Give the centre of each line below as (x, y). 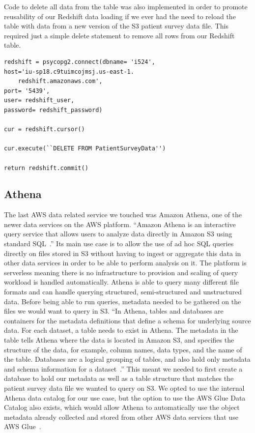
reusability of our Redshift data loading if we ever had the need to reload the (120, 16)
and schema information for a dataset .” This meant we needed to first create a (123, 368)
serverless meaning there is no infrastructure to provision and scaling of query (121, 272)
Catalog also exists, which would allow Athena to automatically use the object (122, 407)
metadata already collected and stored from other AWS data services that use (121, 417)
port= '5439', (27, 91)
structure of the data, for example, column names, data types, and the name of (123, 349)
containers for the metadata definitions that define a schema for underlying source (127, 320)
